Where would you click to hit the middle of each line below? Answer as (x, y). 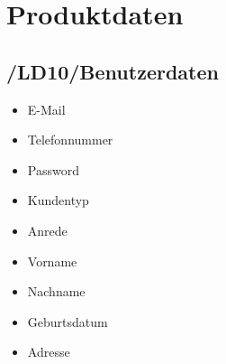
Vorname (52, 261)
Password (53, 169)
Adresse (49, 352)
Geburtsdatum (68, 321)
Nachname (56, 291)
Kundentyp (58, 200)
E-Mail (46, 109)
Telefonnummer (70, 140)
